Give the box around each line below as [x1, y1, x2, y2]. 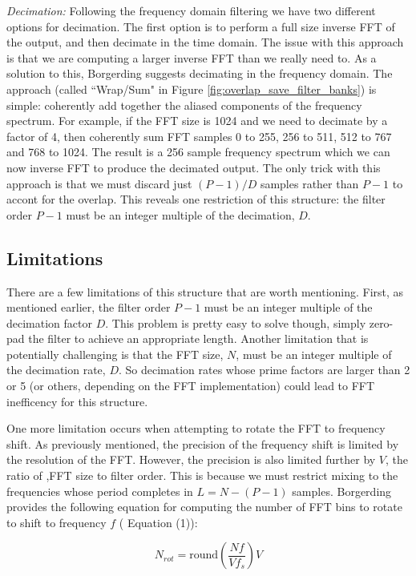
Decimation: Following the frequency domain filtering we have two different [6, 2, 376, 18]
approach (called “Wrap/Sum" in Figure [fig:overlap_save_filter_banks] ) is [6, 80, 377, 97]
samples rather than [260, 175, 359, 191]
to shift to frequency [6, 514, 107, 530]
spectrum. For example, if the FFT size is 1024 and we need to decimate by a [6, 112, 388, 129]
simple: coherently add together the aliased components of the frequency [6, 96, 362, 113]
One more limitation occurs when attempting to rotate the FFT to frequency [6, 420, 386, 437]
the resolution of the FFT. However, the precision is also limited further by [6, 451, 376, 468]
